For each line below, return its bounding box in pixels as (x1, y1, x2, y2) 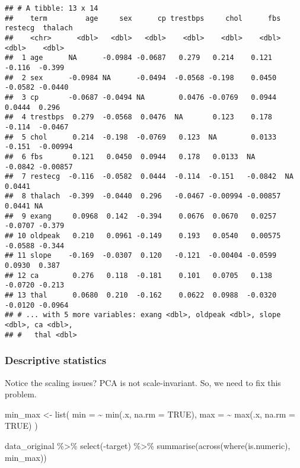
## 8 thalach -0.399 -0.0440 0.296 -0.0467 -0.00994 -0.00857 (5, 192, 281, 201)
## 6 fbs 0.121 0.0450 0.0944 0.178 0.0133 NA (5, 152, 256, 161)
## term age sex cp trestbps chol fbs (5, 14, 281, 23)
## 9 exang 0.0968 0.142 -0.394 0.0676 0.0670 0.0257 (5, 211, 277, 220)
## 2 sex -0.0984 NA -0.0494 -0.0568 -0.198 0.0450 (5, 73, 277, 82)
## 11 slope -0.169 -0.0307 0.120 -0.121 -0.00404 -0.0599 (5, 251, 277, 260)
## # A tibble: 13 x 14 (5, 4, 98, 12)
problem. (5, 388, 37, 400)
